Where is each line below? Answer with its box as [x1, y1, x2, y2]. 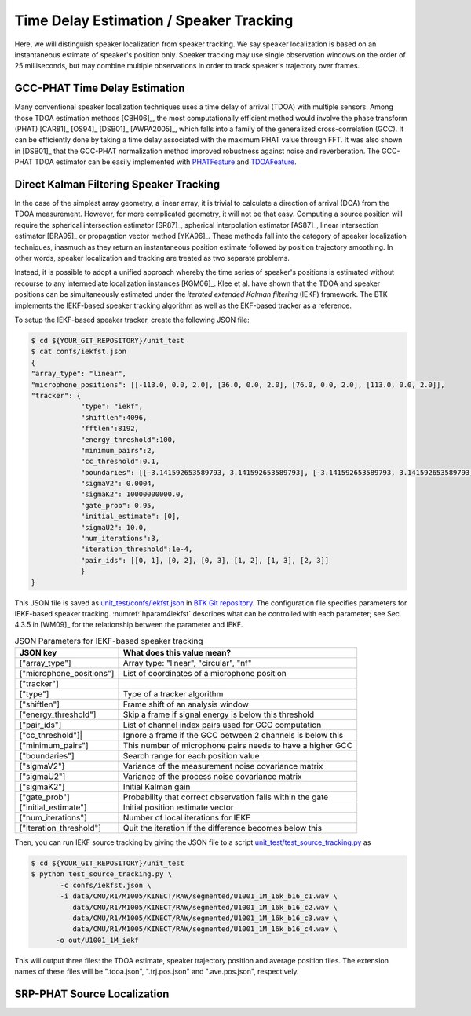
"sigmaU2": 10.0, [80, 523, 148, 532]
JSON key [19, 648, 57, 659]
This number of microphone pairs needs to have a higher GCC [122, 740, 353, 751]
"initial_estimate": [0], [80, 512, 181, 521]
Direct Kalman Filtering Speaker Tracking [14, 177, 220, 191]
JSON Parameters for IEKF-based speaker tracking [14, 635, 203, 646]
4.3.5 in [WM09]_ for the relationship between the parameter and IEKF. [14, 620, 243, 630]
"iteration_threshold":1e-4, [80, 545, 193, 554]
